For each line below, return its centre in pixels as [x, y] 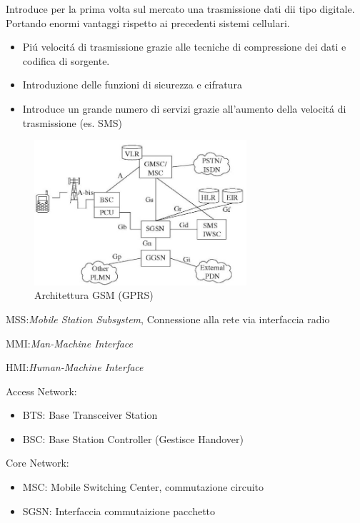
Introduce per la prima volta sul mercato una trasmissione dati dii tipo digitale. [180, 9]
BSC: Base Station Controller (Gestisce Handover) [133, 438]
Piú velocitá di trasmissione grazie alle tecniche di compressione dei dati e [184, 47]
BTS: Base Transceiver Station [90, 415]
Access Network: [41, 391]
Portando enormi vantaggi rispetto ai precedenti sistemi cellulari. [148, 22]
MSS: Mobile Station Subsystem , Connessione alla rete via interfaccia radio [168, 319]
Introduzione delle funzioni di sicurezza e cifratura [132, 85]
